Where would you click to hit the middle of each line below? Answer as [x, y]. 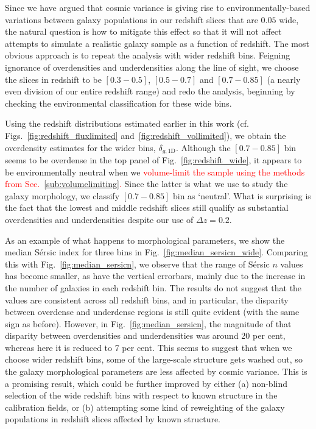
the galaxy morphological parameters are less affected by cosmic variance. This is [156, 371]
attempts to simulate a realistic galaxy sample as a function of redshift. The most [157, 43]
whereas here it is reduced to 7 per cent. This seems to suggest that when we [149, 347]
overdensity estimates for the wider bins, [80, 147]
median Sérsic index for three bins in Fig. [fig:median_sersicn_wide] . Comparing [156, 252]
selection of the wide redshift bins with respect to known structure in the [141, 395]
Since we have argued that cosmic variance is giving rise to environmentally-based [158, 7]
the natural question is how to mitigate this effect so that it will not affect [143, 31]
